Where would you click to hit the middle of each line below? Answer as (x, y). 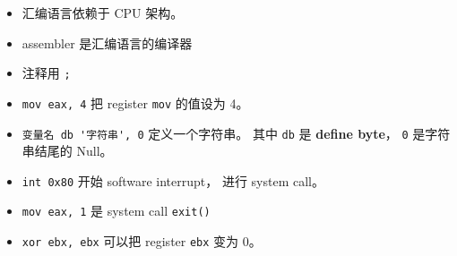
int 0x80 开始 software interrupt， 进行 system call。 (173, 180)
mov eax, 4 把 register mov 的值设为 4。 (135, 102)
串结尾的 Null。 (67, 151)
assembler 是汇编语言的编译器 (107, 43)
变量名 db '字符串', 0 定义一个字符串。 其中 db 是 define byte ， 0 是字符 (236, 133)
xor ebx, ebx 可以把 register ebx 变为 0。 (142, 241)
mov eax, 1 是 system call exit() (116, 211)
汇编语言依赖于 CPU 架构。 (103, 13)
